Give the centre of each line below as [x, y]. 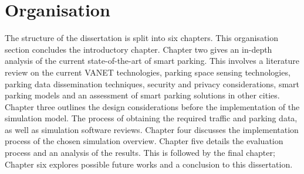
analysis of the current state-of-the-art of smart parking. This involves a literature [152, 61]
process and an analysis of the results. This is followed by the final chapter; [140, 153]
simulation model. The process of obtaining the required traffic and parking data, [151, 118]
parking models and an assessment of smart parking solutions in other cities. [142, 95]
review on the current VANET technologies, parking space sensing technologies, [148, 72]
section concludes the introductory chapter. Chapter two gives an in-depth [139, 49]
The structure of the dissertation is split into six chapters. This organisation [142, 38]
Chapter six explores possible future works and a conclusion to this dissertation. [149, 164]
